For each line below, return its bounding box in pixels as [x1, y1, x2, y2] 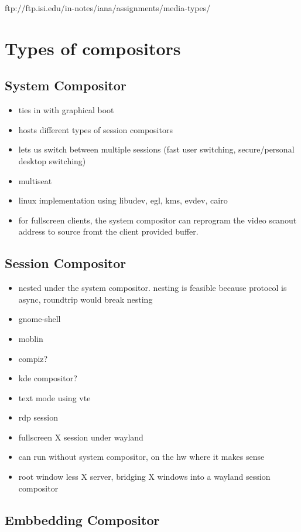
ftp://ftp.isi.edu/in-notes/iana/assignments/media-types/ [5, 2, 211, 13]
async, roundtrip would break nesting [18, 293, 153, 305]
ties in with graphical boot [18, 104, 114, 116]
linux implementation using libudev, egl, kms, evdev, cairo [18, 194, 228, 206]
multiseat [18, 174, 52, 187]
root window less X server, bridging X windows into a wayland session [18, 470, 271, 483]
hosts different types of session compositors [18, 123, 173, 135]
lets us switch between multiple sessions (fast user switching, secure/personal [18, 143, 295, 155]
